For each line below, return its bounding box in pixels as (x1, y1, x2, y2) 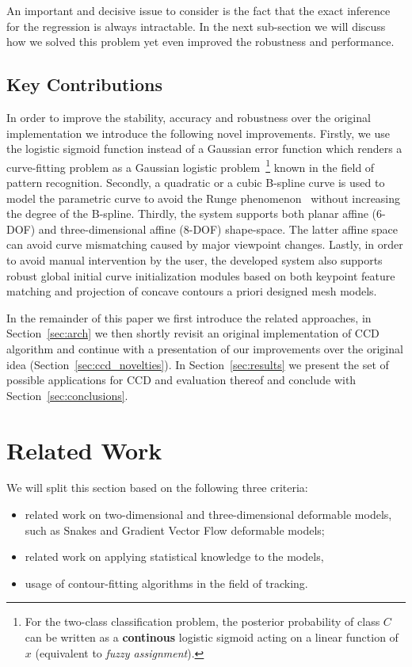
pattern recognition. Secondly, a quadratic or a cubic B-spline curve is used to (6, 174, 385, 191)
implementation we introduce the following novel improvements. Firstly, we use (6, 124, 390, 141)
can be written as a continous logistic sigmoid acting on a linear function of (25, 629, 399, 646)
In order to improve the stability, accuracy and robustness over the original (6, 109, 371, 125)
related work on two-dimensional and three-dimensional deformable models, (25, 506, 392, 523)
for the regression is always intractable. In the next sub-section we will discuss (6, 17, 386, 34)
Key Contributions (6, 72, 163, 97)
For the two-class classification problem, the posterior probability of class (25, 613, 380, 630)
